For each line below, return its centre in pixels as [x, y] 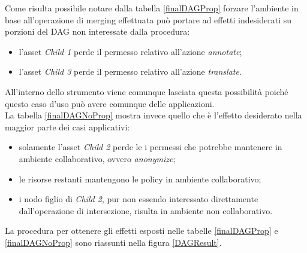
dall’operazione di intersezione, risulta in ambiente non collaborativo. [146, 210]
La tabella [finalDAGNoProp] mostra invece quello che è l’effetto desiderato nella [153, 115]
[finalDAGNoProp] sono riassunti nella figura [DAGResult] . [113, 242]
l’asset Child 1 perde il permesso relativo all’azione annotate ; [130, 51]
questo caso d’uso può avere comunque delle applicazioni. [110, 103]
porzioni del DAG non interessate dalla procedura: [97, 31]
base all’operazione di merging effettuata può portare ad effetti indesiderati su [148, 19]
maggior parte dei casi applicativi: [67, 126]
